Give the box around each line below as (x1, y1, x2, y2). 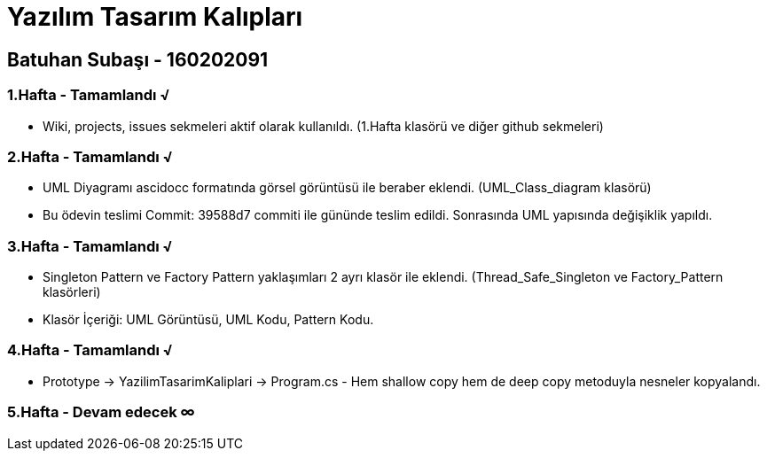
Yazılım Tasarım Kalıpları (7, 2, 303, 32)
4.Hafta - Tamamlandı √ (7, 341, 173, 360)
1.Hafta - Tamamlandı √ (7, 86, 170, 105)
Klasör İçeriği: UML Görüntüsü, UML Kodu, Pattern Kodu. (43, 312, 374, 328)
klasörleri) (43, 284, 101, 300)
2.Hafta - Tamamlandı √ (7, 147, 173, 166)
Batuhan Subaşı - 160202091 (7, 48, 269, 71)
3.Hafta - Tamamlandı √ (7, 237, 173, 255)
